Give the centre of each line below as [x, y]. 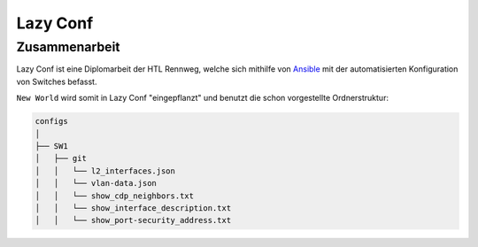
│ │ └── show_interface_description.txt [133, 208]
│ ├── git [61, 158]
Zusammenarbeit [68, 47]
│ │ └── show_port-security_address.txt [133, 220]
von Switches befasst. [57, 81]
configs [51, 121]
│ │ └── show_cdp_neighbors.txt [115, 196]
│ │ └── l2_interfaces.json [105, 171]
